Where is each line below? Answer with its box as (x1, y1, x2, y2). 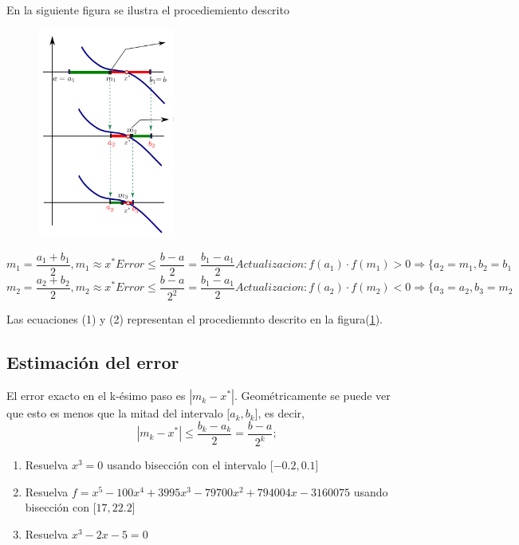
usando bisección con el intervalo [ (107, 457, 273, 473)
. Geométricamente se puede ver (234, 387, 391, 404)
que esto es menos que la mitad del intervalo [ (6, 405, 230, 421)
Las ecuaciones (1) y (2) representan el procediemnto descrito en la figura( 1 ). (6, 311, 383, 327)
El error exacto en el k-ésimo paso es (6, 387, 186, 404)
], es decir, (254, 405, 305, 421)
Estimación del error (6, 350, 179, 374)
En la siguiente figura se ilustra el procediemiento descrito (6, 2, 289, 18)
